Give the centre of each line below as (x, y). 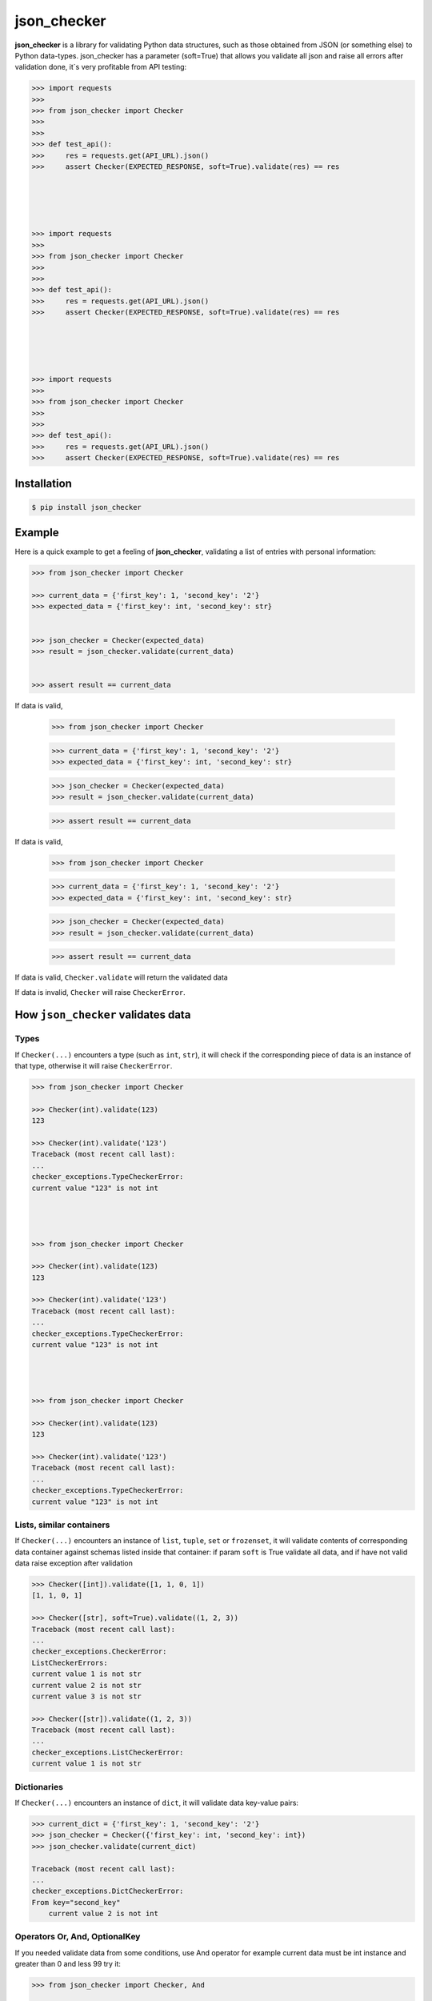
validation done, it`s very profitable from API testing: (101, 67)
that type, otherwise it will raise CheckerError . (94, 1066)
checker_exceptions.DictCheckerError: (108, 1891)
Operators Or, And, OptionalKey (78, 1937)
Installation (43, 483)
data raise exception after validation (74, 1563)
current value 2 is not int (104, 1914)
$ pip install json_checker (86, 507)
